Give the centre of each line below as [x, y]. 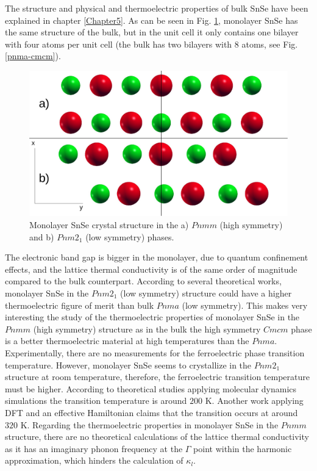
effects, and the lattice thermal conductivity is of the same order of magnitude [151, 269]
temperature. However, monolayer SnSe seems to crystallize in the [128, 365]
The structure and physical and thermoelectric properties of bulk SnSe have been [157, 8]
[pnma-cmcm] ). [33, 56]
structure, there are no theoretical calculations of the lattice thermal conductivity [157, 437]
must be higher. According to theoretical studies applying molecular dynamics [151, 388]
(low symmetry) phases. [130, 236]
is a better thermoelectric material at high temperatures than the [127, 341]
